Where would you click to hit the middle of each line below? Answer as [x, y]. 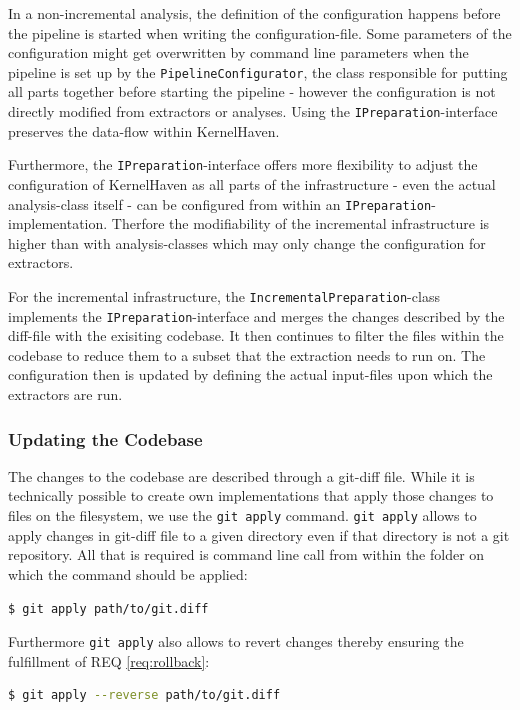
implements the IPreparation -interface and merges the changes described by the [256, 315]
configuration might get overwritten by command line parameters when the [238, 52]
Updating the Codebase [105, 438]
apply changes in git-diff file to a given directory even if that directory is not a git [259, 534]
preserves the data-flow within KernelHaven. [144, 130]
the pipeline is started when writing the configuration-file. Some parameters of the [260, 32]
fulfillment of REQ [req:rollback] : [109, 660]
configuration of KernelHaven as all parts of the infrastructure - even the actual [252, 183]
